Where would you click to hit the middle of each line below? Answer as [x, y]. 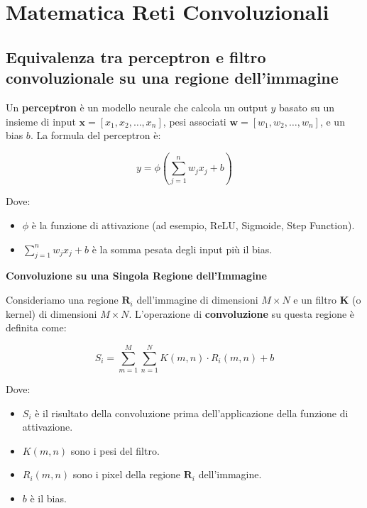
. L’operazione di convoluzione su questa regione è [242, 313]
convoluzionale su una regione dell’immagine [172, 78]
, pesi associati [195, 121]
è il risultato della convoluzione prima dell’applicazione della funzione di [192, 413]
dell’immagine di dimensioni [197, 300]
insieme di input [41, 121]
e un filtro [315, 300]
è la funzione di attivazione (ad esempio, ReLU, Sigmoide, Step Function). [193, 225]
